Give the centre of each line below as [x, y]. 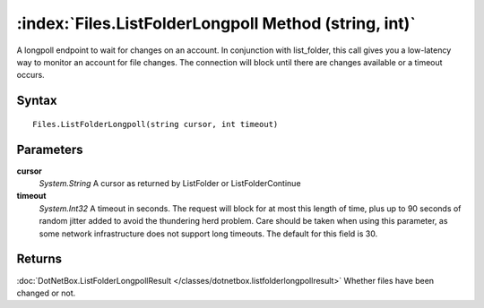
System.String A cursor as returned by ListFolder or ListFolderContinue [170, 184]
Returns [39, 259]
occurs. [30, 75]
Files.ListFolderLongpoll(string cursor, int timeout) [156, 124]
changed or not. [46, 293]
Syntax [37, 101]
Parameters [50, 149]
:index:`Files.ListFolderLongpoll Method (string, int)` [216, 23]
